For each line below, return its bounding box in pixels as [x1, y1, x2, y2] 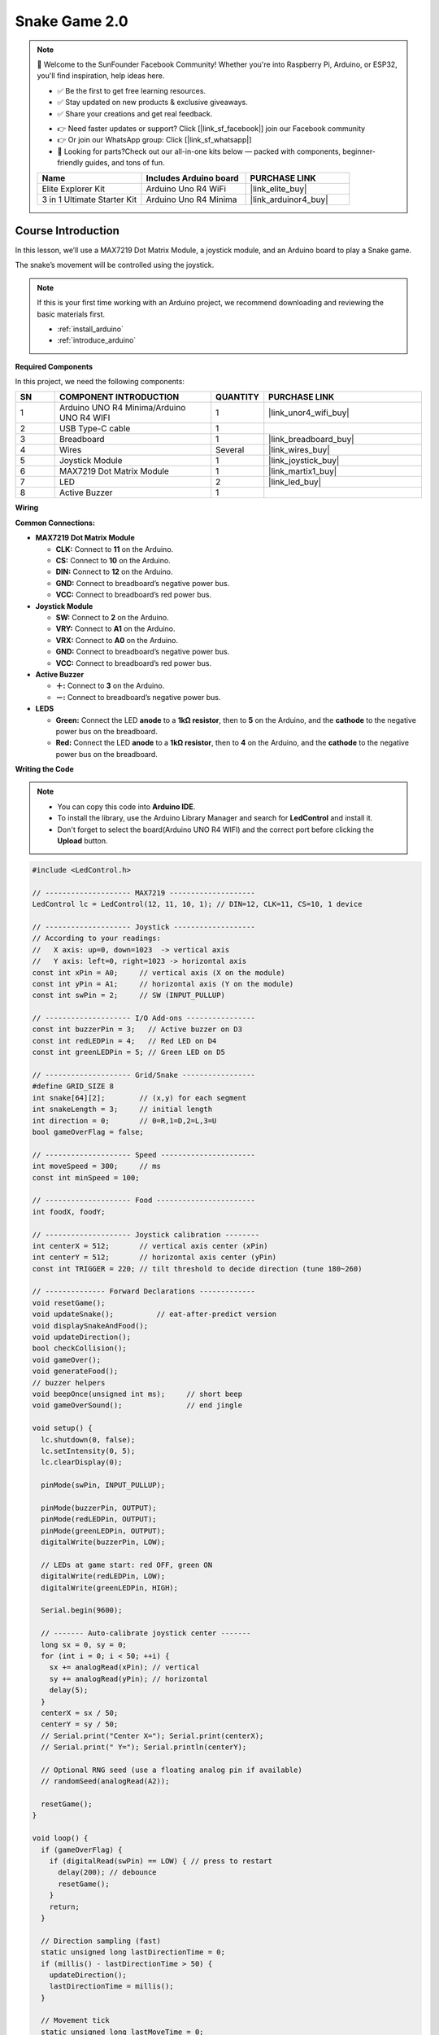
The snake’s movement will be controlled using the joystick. [15, 260, 215, 270]
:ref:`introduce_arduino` [57, 335, 137, 345]
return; [49, 1902, 80, 1911]
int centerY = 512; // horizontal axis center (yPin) [32, 1253, 277, 1262]
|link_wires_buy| [268, 444, 330, 456]
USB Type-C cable [59, 423, 131, 435]
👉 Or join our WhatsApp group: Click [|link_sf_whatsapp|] [57, 135, 252, 145]
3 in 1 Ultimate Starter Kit [41, 194, 137, 205]
